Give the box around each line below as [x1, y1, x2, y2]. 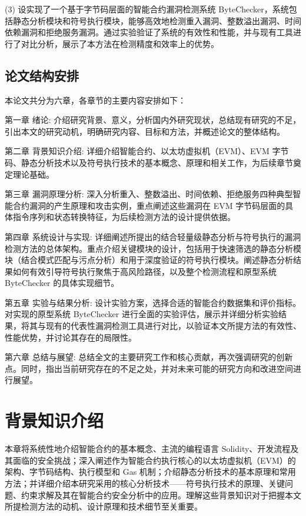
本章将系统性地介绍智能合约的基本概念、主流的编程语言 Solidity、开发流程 [5, 442, 291, 455]
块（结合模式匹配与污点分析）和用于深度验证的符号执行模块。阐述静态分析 [5, 254, 293, 266]
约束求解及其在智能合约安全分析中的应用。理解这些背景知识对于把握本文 [21, 488, 301, 501]
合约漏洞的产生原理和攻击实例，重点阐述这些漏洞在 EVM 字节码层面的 [12, 199, 285, 211]
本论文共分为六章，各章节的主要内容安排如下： [5, 94, 186, 106]
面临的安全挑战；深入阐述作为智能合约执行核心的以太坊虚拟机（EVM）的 [12, 454, 296, 466]
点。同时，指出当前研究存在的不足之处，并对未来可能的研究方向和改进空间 [5, 362, 293, 374]
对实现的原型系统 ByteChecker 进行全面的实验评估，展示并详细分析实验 [5, 308, 278, 320]
